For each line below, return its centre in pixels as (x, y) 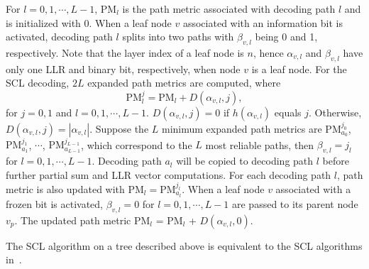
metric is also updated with (65, 188)
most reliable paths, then (260, 144)
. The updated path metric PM (82, 220)
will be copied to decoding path (245, 161)
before (336, 161)
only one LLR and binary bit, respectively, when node (123, 68)
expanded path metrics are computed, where (184, 83)
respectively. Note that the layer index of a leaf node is (125, 52)
